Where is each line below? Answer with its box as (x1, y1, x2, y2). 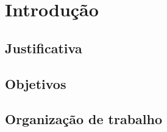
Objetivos (5, 74, 66, 93)
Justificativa (5, 38, 82, 57)
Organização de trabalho (5, 110, 163, 128)
